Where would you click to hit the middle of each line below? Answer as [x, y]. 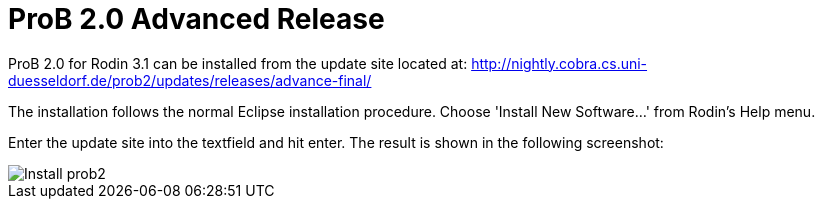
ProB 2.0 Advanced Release [196, 19]
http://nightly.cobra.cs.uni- [559, 63]
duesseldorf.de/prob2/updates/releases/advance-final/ [190, 80]
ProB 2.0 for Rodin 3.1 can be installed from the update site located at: [238, 63]
